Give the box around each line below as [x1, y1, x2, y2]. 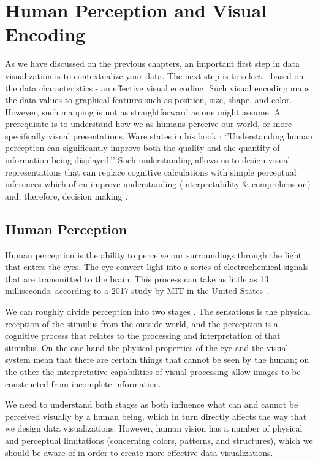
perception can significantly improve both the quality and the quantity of [5, 141, 280, 154]
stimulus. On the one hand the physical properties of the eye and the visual [5, 341, 289, 354]
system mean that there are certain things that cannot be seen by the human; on [5, 353, 309, 366]
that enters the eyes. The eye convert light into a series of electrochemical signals [5, 260, 309, 273]
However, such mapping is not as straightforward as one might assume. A [5, 105, 281, 118]
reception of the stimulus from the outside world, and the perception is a [5, 317, 278, 330]
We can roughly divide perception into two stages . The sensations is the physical [5, 305, 311, 318]
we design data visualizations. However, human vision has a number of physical [5, 422, 303, 435]
